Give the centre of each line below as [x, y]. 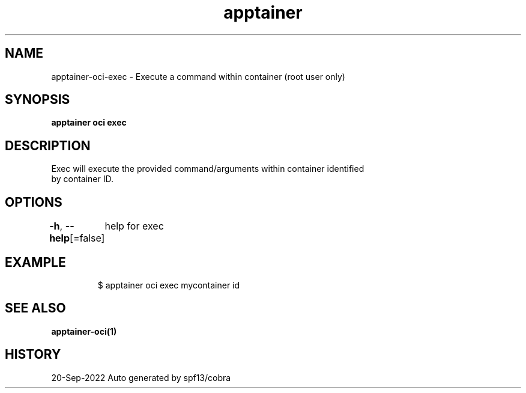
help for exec [134, 226]
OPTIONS [34, 202]
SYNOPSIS [38, 100]
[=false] [87, 238]
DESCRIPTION [48, 145]
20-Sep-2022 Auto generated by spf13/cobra [141, 377]
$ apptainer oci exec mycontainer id [169, 285]
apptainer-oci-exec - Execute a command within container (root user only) [198, 76]
